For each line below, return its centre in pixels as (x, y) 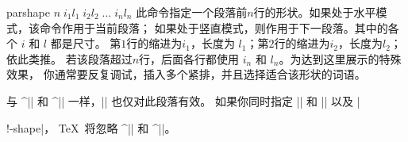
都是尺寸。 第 (86, 43)
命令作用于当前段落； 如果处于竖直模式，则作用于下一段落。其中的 (214, 27)
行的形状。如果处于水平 (315, 12)
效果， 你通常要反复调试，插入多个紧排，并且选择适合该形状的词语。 (186, 74)
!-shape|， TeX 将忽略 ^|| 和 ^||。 (91, 127)
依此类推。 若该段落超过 (69, 58)
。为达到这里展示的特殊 (340, 58)
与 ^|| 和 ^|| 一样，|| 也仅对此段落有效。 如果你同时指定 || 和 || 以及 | (183, 100)
